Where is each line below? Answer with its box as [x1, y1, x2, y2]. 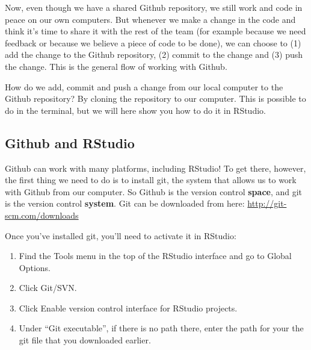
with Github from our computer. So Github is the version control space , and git [5, 185, 303, 198]
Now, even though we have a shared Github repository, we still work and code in [5, 1, 303, 13]
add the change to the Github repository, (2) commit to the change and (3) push [5, 48, 303, 61]
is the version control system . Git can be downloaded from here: [5, 197, 245, 210]
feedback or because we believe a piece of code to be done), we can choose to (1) [5, 36, 301, 49]
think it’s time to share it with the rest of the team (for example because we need [5, 25, 306, 37]
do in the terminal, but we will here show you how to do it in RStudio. [5, 104, 266, 116]
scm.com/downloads [5, 208, 79, 221]
